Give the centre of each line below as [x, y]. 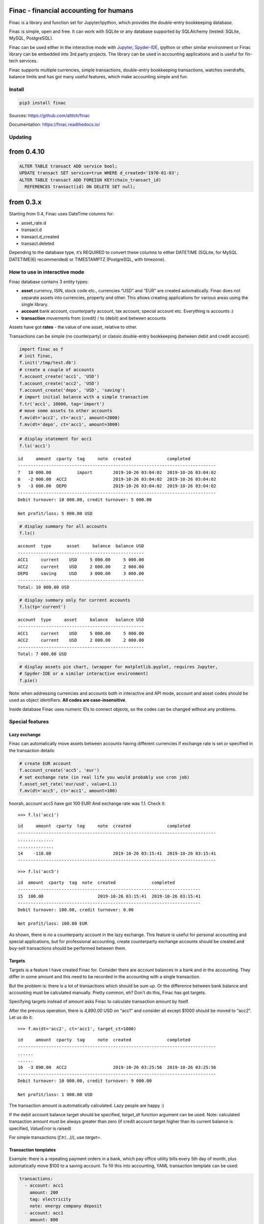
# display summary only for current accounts [75, 600]
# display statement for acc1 [55, 439]
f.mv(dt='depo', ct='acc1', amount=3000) [70, 424]
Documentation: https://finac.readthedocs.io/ [55, 124]
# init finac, [36, 356]
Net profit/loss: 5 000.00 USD [55, 513]
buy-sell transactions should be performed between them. [68, 948]
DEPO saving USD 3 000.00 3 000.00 [81, 573]
